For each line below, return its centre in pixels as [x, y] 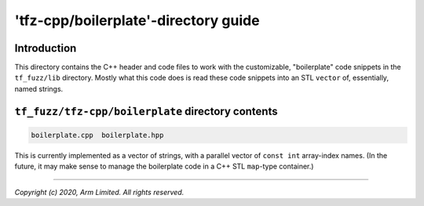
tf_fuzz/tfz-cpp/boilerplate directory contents [146, 111]
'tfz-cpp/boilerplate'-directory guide [137, 20]
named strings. [39, 89]
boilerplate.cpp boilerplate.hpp [97, 135]
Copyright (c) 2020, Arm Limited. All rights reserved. [99, 192]
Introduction [46, 48]
